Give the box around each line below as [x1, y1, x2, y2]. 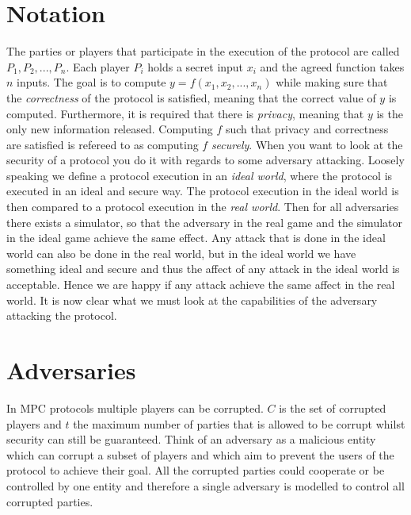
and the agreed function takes [260, 58, 405, 75]
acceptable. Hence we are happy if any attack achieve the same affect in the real [6, 276, 395, 293]
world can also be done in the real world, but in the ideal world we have [6, 244, 356, 261]
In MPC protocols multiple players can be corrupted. [6, 399, 264, 416]
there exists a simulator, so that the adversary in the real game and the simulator [6, 213, 402, 230]
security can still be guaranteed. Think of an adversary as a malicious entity [6, 431, 376, 448]
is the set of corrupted [279, 399, 386, 416]
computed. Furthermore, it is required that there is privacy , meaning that [6, 105, 364, 121]
